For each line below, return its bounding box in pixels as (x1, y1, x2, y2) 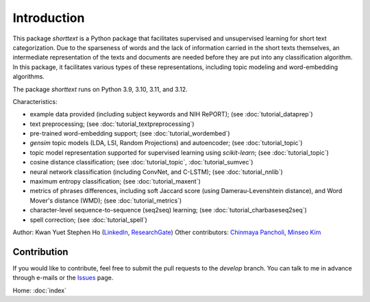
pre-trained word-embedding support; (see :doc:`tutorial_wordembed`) (29, 129, 230, 138)
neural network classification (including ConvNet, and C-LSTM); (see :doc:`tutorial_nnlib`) (29, 168, 284, 176)
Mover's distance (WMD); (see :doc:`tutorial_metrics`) (29, 196, 182, 205)
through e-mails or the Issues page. (12, 274, 114, 282)
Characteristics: (12, 97, 58, 105)
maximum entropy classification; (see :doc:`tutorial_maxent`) (29, 177, 201, 186)
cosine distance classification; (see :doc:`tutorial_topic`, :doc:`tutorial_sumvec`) (29, 158, 254, 166)
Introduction (12, 10, 85, 25)
